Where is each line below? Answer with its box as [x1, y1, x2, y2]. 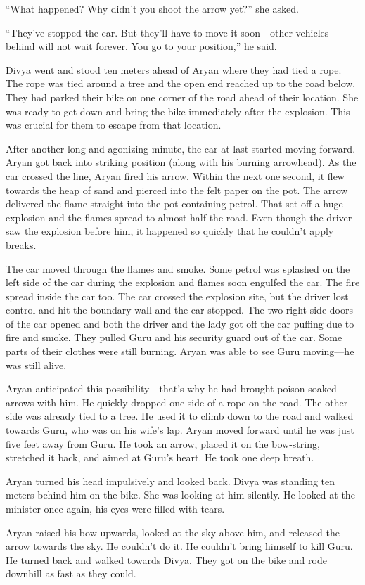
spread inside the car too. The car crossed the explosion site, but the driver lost [6, 288, 349, 303]
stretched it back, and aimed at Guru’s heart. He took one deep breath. [6, 450, 314, 465]
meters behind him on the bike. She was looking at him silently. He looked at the [6, 487, 355, 502]
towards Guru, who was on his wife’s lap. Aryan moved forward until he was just [6, 423, 354, 437]
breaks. [6, 237, 37, 252]
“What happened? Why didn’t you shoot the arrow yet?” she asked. [6, 1, 299, 15]
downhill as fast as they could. [6, 566, 136, 581]
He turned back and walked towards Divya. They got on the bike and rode [6, 552, 327, 567]
